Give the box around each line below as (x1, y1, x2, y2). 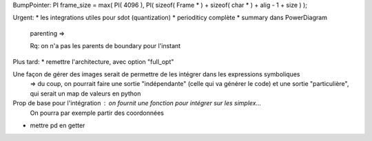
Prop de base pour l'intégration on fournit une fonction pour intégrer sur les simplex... (12, 99, 262, 107)
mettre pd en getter (30, 121, 85, 129)
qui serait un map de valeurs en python (30, 89, 141, 98)
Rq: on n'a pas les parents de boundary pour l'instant (30, 42, 181, 50)
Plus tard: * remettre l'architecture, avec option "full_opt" (12, 57, 174, 65)
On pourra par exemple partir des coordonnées (30, 109, 165, 117)
